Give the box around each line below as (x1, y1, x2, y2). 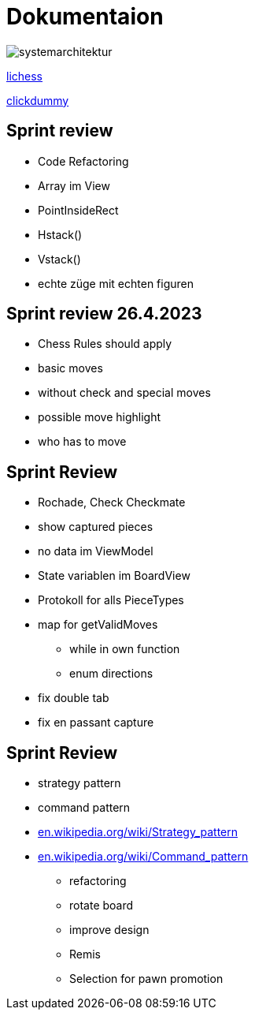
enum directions (69, 667, 153, 681)
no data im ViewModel (38, 544, 153, 558)
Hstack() (38, 227, 83, 241)
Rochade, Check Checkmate (38, 495, 186, 510)
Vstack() (38, 252, 81, 266)
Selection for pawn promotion (69, 972, 224, 986)
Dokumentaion (6, 3, 164, 30)
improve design (69, 923, 150, 937)
